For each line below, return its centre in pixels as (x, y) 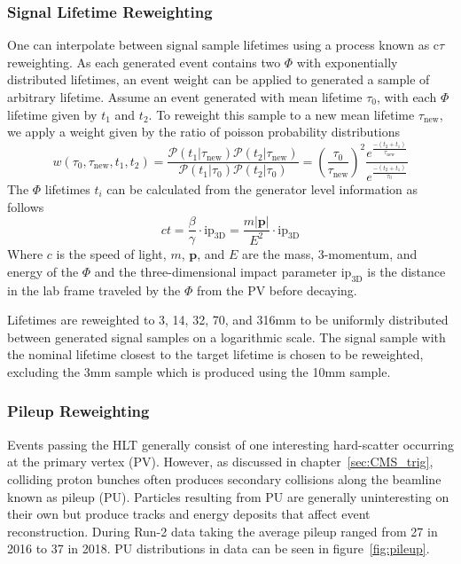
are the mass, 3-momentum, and (329, 254)
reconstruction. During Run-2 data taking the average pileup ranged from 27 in (223, 531)
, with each (406, 97)
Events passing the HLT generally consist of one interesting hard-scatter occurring (230, 444)
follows (26, 206)
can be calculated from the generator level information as (262, 188)
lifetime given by (52, 114)
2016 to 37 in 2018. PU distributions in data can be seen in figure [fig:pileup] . (219, 548)
